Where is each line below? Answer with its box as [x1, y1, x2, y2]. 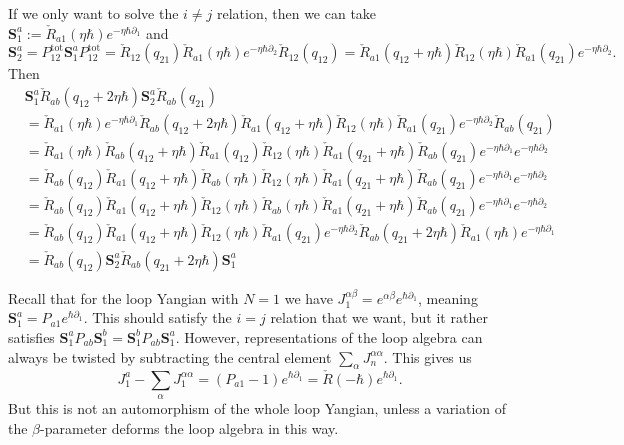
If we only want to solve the [8, 3, 179, 23]
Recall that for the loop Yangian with [8, 287, 239, 308]
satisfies [8, 326, 55, 347]
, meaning [418, 287, 478, 308]
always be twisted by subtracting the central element [8, 346, 332, 367]
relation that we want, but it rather [270, 307, 488, 328]
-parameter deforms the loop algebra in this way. [40, 417, 339, 438]
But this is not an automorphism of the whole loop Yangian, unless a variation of [8, 397, 507, 418]
